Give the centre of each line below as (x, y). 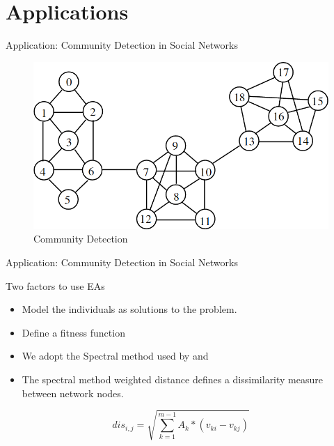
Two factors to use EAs (55, 285)
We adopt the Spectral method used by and (115, 356)
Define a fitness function (73, 332)
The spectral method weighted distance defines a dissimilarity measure (173, 379)
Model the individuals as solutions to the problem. (129, 309)
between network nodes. (73, 393)
